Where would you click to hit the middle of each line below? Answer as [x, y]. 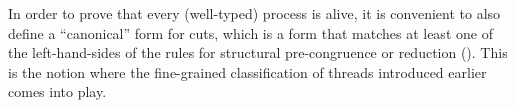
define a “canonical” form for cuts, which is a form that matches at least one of [250, 32]
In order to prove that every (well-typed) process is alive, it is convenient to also [254, 13]
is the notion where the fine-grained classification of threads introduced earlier [247, 71]
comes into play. [57, 91]
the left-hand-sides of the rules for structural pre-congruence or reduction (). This [258, 52]
